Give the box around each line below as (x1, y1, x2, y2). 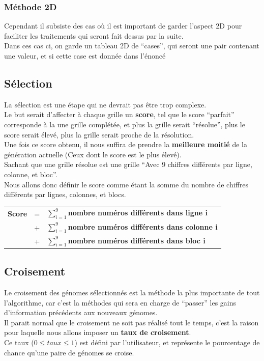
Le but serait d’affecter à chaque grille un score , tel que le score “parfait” (4, 109, 234, 120)
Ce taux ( (4, 337, 34, 348)
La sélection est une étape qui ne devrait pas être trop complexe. (4, 99, 207, 109)
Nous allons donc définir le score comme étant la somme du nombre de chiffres (4, 179, 248, 189)
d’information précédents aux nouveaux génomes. (4, 307, 158, 318)
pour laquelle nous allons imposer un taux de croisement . (4, 327, 191, 338)
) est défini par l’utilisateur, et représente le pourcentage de (74, 337, 260, 348)
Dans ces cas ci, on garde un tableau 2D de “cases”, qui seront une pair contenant (4, 40, 259, 51)
